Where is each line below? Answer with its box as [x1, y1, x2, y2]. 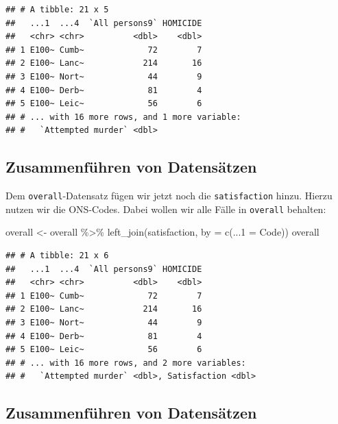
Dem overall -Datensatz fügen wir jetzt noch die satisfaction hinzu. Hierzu [5, 188, 333, 203]
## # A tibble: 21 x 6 [5, 251, 109, 261]
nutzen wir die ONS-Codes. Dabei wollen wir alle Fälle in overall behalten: [5, 201, 326, 216]
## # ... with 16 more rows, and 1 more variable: [5, 112, 241, 122]
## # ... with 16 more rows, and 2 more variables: [5, 358, 246, 368]
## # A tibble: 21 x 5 [5, 5, 109, 14]
